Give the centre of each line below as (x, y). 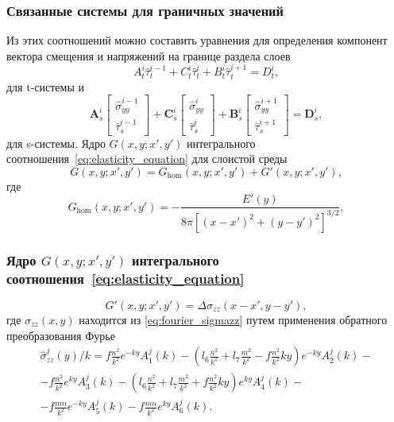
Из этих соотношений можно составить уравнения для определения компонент (197, 40)
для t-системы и (45, 86)
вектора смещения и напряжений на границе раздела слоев (149, 55)
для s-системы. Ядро (56, 143)
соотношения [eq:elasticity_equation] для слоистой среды (147, 159)
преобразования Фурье (61, 335)
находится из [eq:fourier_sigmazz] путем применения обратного (233, 319)
